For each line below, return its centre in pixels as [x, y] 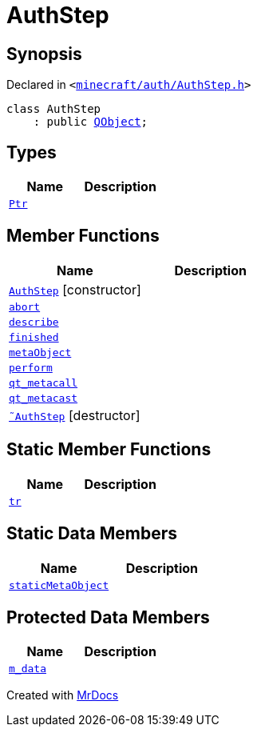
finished [34, 337]
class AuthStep [54, 109]
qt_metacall [43, 383]
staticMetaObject [59, 585]
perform [31, 367]
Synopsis [44, 54]
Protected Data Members [108, 617]
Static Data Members [92, 534]
